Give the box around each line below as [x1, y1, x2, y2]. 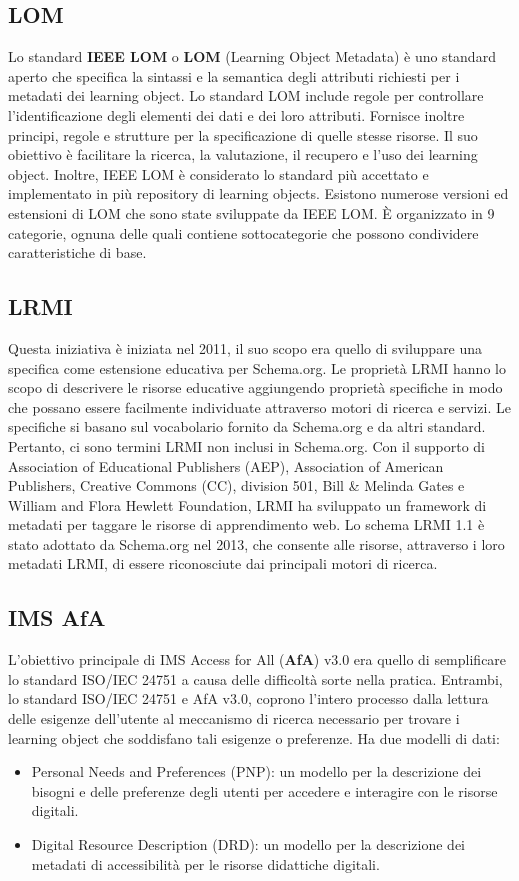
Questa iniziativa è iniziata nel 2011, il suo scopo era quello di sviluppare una [8, 337, 483, 358]
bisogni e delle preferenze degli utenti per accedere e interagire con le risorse [31, 780, 498, 801]
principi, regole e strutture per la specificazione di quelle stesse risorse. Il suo [8, 124, 478, 145]
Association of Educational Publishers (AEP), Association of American [8, 455, 444, 476]
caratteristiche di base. [8, 242, 147, 263]
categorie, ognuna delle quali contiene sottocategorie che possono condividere [8, 222, 479, 243]
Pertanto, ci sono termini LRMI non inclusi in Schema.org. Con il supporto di [8, 435, 486, 456]
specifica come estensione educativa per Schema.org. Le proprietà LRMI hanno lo [8, 357, 506, 378]
